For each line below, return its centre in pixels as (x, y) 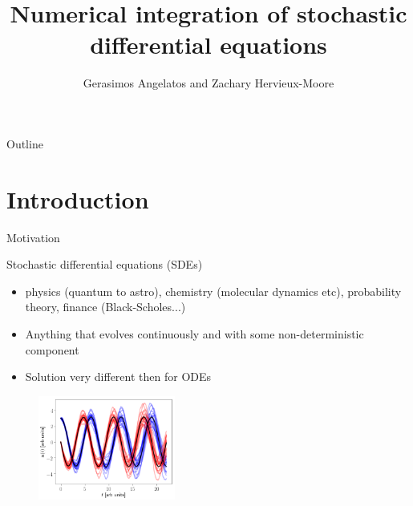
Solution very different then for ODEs (118, 376)
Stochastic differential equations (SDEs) (105, 264)
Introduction (78, 198)
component (52, 349)
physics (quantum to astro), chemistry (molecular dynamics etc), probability (213, 291)
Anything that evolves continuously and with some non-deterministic (194, 334)
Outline (25, 143)
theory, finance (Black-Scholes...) (105, 307)
